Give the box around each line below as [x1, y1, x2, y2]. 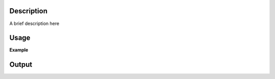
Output [9, 60, 33, 69]
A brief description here [9, 20, 60, 27]
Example [9, 47, 29, 53]
